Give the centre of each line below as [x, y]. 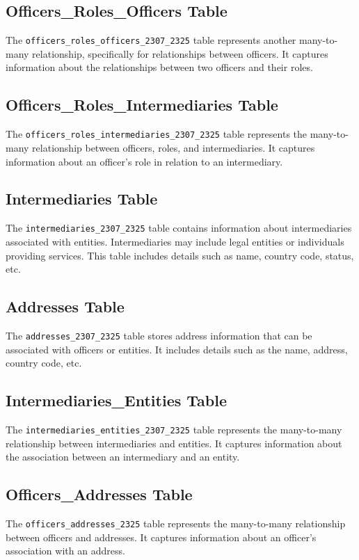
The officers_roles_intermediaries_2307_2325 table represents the [157, 134]
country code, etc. [44, 363]
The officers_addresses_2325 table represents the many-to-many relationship [176, 523]
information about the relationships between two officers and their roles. [159, 67]
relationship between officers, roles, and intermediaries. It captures [174, 147]
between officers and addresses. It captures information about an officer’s [161, 537]
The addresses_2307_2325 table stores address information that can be [159, 335]
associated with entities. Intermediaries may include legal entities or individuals [175, 241]
